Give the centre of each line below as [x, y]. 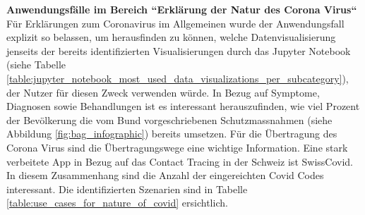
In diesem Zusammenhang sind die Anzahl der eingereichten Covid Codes [165, 175]
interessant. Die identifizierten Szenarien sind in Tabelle [127, 189]
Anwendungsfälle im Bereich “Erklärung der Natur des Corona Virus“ [182, 9]
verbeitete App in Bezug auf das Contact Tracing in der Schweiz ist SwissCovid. [180, 161]
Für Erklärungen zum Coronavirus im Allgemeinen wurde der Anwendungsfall [175, 23]
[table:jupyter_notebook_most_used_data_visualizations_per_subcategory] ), [178, 78]
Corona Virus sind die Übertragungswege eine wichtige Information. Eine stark [177, 147]
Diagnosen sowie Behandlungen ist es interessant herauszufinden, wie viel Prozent [183, 106]
